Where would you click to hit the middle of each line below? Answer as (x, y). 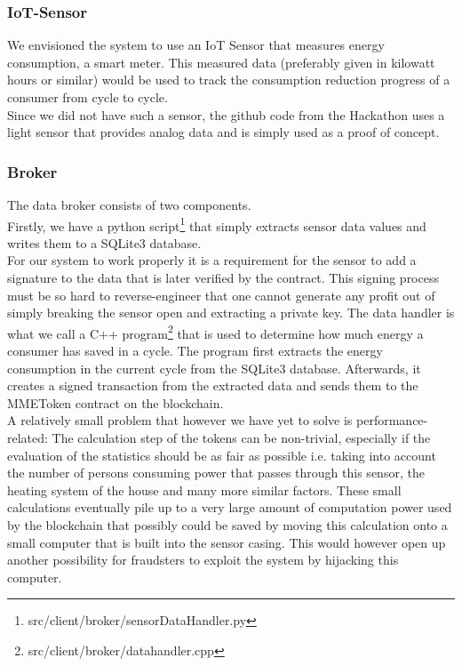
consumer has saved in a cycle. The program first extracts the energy (195, 351)
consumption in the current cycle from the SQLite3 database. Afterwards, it (214, 368)
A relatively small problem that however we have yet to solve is (180, 420)
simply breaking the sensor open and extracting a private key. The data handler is (231, 313)
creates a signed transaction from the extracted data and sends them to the (213, 385)
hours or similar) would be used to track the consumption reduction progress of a (229, 80)
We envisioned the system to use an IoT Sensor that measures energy (196, 45)
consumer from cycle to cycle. (88, 97)
